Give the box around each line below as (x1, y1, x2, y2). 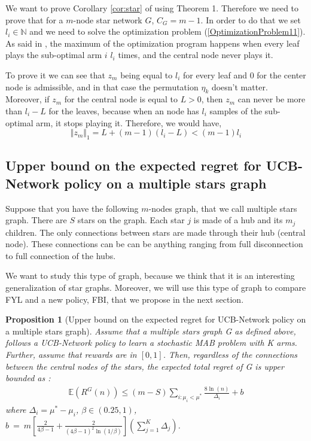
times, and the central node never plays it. (118, 48, 273, 61)
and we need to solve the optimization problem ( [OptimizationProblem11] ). (29, 25, 306, 38)
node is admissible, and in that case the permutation (5, 80, 199, 93)
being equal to (120, 68, 173, 81)
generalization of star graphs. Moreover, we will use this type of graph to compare (5, 281, 306, 293)
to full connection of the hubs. (5, 249, 116, 261)
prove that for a (5, 13, 63, 26)
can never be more (237, 93, 306, 105)
